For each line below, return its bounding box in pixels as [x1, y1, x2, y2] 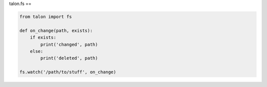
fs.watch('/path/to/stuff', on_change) [19, 69, 116, 75]
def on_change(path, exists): [19, 28, 93, 33]
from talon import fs [19, 14, 72, 19]
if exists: [30, 35, 56, 41]
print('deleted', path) [40, 55, 98, 61]
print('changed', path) [40, 42, 98, 47]
